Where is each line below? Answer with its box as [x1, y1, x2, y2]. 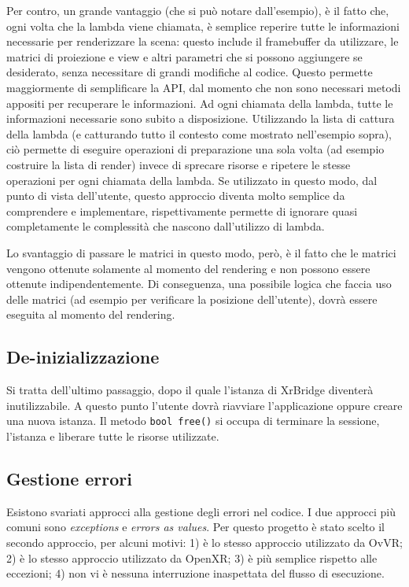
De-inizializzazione [6, 345, 160, 369]
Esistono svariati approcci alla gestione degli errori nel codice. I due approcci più [6, 503, 396, 519]
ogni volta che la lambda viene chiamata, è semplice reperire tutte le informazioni [6, 17, 400, 34]
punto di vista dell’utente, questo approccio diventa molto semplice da [6, 187, 345, 204]
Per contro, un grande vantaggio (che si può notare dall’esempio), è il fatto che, [6, 2, 389, 18]
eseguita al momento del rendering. [6, 306, 175, 323]
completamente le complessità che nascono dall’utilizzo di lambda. [6, 218, 325, 234]
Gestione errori [6, 466, 132, 490]
